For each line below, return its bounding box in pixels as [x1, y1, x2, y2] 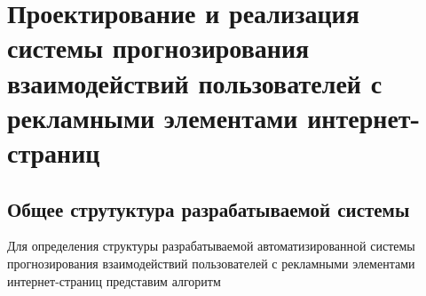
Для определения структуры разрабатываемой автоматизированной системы [7, 236, 415, 255]
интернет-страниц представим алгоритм [7, 271, 221, 290]
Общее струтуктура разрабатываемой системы [7, 195, 410, 222]
